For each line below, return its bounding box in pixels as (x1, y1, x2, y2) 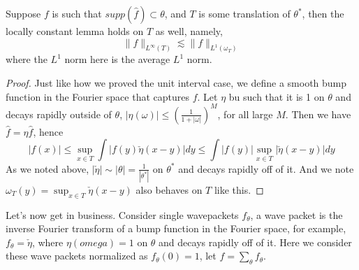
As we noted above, (6, 161, 89, 176)
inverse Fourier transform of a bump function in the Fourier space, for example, (6, 221, 346, 236)
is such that (52, 6, 102, 20)
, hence (33, 124, 64, 138)
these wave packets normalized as (6, 248, 148, 263)
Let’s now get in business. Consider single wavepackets (6, 207, 239, 222)
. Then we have (285, 106, 351, 121)
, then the (302, 6, 344, 20)
